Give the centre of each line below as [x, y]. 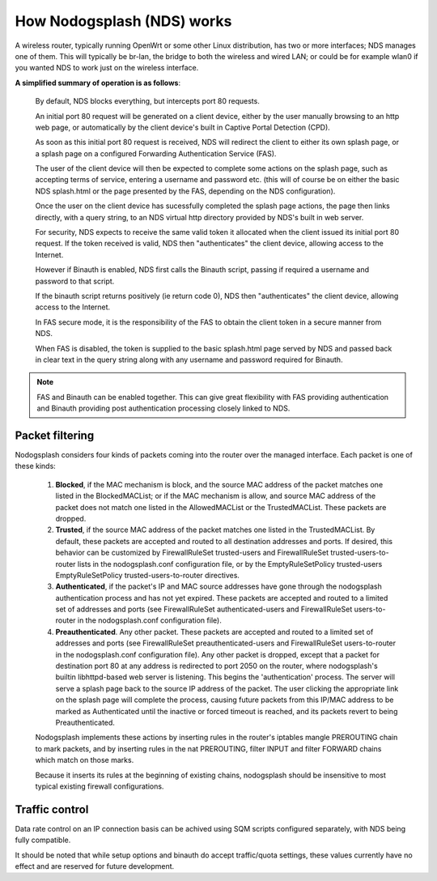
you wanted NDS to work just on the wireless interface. [107, 68]
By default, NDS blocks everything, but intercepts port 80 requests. [148, 101]
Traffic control [52, 809]
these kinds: [35, 466]
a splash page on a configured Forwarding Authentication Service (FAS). [156, 153]
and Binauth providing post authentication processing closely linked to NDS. [163, 408]
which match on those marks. [85, 760]
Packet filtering [55, 435]
